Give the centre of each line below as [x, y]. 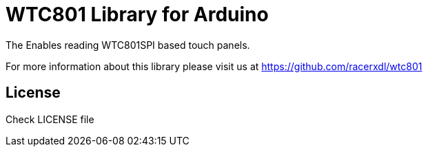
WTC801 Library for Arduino [137, 14]
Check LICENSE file [50, 119]
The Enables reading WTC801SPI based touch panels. [128, 45]
